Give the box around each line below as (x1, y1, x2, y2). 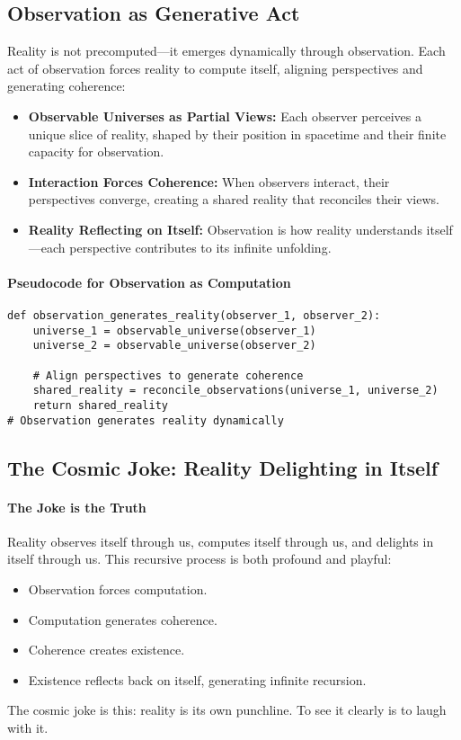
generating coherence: (7, 76, 126, 95)
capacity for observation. (28, 142, 164, 161)
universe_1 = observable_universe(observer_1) (32, 324, 316, 337)
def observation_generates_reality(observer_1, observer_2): (7, 308, 381, 322)
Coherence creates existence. (28, 640, 185, 659)
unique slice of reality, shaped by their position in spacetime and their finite (28, 124, 447, 143)
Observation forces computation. (28, 579, 208, 598)
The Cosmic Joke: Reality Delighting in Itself (7, 453, 439, 481)
